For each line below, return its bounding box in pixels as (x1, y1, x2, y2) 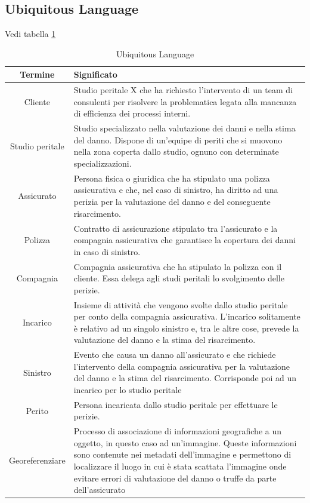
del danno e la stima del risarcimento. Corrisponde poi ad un (73, 372, 297, 384)
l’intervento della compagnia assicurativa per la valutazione (73, 360, 290, 372)
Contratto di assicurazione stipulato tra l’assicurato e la (73, 222, 278, 234)
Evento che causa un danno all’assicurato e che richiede (73, 348, 276, 361)
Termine (20, 68, 55, 81)
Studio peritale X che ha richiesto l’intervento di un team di (73, 84, 293, 96)
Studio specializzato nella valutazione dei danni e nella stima (73, 122, 296, 134)
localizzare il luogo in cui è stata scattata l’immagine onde (73, 460, 287, 473)
